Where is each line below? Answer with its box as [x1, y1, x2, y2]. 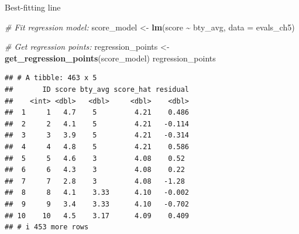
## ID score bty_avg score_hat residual [5, 85, 189, 94]
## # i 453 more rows [5, 223, 89, 232]
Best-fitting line [5, 1, 61, 13]
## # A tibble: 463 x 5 [5, 74, 97, 82]
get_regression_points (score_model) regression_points [5, 51, 216, 64]
